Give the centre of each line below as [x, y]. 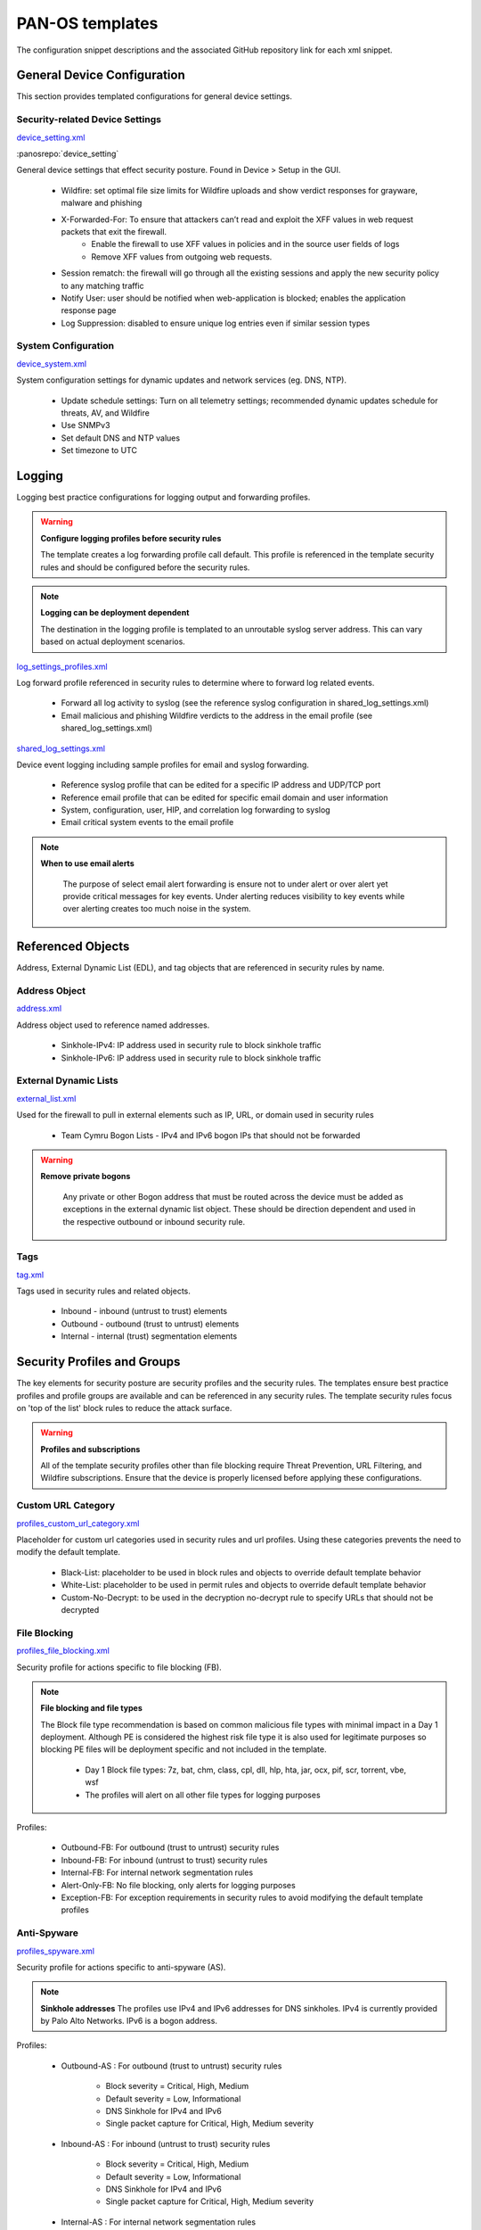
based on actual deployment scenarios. [113, 641]
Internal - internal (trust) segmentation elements [149, 1336]
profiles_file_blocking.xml [63, 1651]
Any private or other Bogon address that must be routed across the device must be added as [233, 1196]
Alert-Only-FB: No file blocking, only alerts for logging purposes [178, 1885]
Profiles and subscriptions [90, 1449]
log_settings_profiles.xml [62, 666]
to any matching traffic [102, 285]
